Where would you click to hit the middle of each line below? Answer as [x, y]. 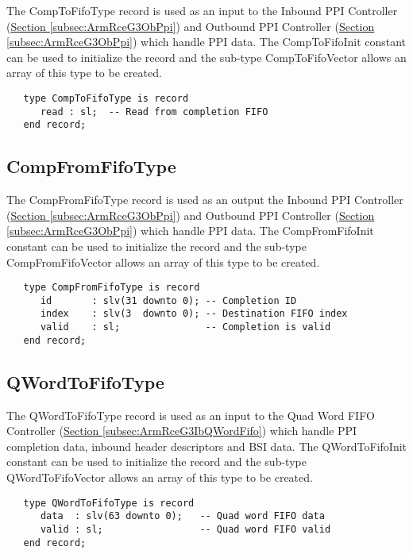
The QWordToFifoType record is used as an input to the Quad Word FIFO [191, 415]
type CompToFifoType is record [106, 98]
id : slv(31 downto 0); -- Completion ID [168, 300]
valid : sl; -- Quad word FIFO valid [185, 529]
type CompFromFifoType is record [112, 288]
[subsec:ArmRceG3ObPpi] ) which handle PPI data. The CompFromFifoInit [190, 231]
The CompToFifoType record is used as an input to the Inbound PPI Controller [202, 10]
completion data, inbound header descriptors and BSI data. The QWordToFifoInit [206, 446]
